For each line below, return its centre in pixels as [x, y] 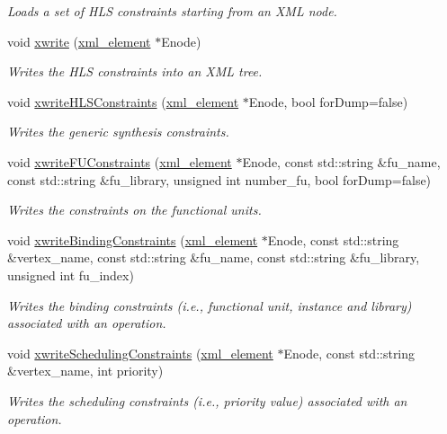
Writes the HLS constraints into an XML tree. [135, 71]
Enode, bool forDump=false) [328, 101]
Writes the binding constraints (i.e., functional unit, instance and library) [210, 305]
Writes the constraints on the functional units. [134, 210]
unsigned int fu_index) [71, 275]
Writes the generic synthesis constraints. [118, 132]
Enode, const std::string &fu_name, [341, 161]
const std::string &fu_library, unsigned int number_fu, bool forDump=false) [219, 179]
